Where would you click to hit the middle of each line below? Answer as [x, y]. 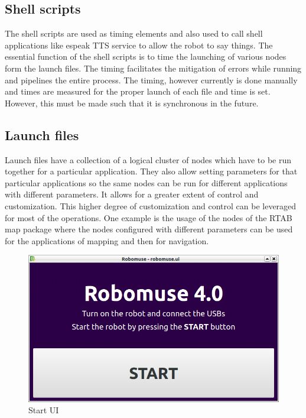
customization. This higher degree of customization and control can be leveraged [151, 205]
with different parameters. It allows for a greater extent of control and [132, 194]
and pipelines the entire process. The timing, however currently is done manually [151, 80]
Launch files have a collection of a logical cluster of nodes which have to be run [148, 159]
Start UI [44, 410]
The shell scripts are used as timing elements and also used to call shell [134, 33]
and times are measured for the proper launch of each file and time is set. [138, 91]
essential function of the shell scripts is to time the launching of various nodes [146, 56]
